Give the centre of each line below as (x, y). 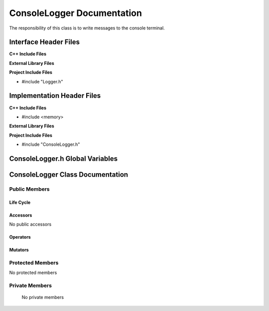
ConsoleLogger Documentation (75, 13)
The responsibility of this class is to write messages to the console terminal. (87, 28)
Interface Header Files (44, 42)
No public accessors (30, 224)
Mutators (19, 250)
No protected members (33, 273)
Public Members (29, 189)
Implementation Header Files (55, 96)
